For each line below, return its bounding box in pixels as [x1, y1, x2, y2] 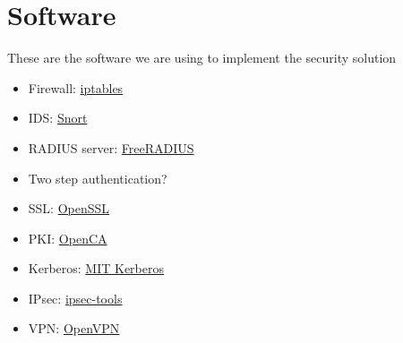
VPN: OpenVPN [28, 319, 120, 338]
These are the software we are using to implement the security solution [7, 48, 397, 67]
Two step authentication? [28, 168, 167, 187]
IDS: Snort [28, 108, 88, 127]
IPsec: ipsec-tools [28, 288, 123, 307]
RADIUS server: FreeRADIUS [28, 138, 194, 157]
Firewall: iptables [28, 78, 124, 97]
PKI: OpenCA [28, 228, 107, 247]
